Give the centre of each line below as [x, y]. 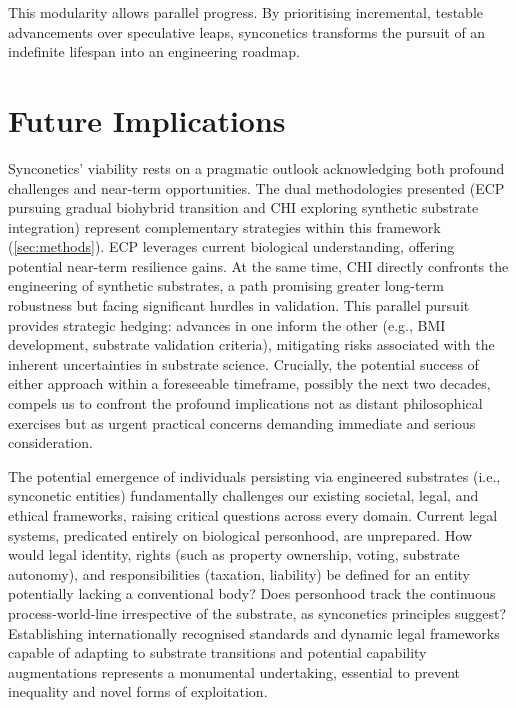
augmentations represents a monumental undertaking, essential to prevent [234, 671]
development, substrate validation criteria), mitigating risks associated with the [251, 344]
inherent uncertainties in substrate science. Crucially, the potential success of [243, 363]
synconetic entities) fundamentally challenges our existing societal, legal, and [243, 495]
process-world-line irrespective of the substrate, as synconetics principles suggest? [257, 612]
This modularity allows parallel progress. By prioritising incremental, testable [246, 12]
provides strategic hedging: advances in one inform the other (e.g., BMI [227, 324]
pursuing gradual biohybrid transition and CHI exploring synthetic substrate [243, 207]
